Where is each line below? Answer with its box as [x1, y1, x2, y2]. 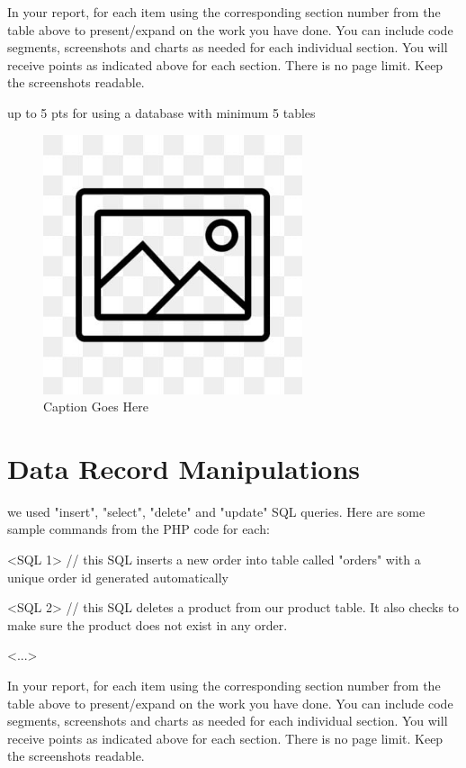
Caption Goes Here [43, 397, 148, 416]
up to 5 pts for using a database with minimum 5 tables [7, 103, 316, 122]
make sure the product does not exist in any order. [7, 615, 288, 634]
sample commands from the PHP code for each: [7, 520, 270, 538]
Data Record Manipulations [7, 449, 361, 486]
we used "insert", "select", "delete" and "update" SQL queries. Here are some [7, 501, 426, 520]
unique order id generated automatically [7, 567, 229, 586]
